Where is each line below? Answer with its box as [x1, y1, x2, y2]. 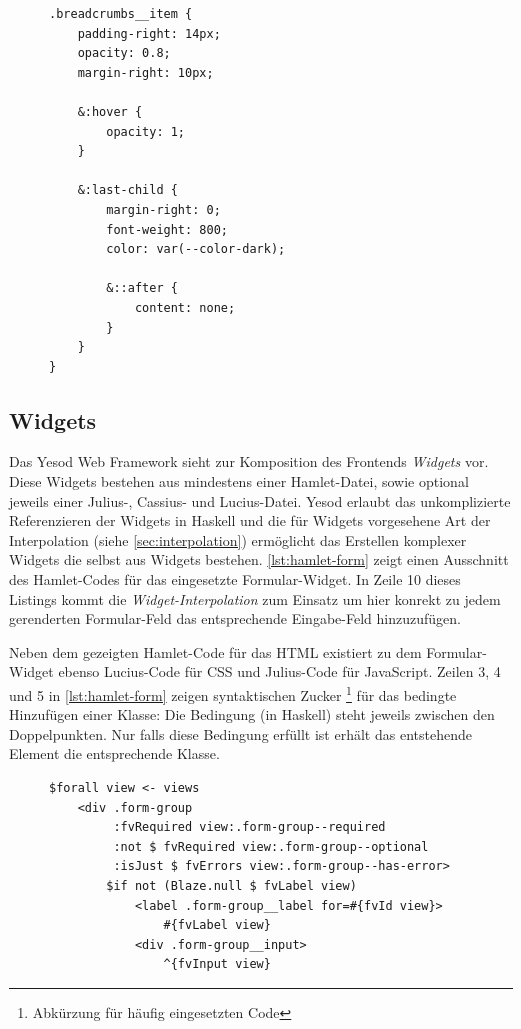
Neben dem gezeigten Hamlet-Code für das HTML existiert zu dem [9, 641, 422, 662]
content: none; [134, 300, 236, 315]
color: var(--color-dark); [106, 242, 286, 257]
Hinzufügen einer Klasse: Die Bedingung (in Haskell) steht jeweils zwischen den [9, 704, 495, 725]
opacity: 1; [106, 124, 186, 139]
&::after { [106, 281, 178, 296]
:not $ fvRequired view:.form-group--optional [113, 839, 429, 854]
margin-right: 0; [106, 202, 221, 217]
